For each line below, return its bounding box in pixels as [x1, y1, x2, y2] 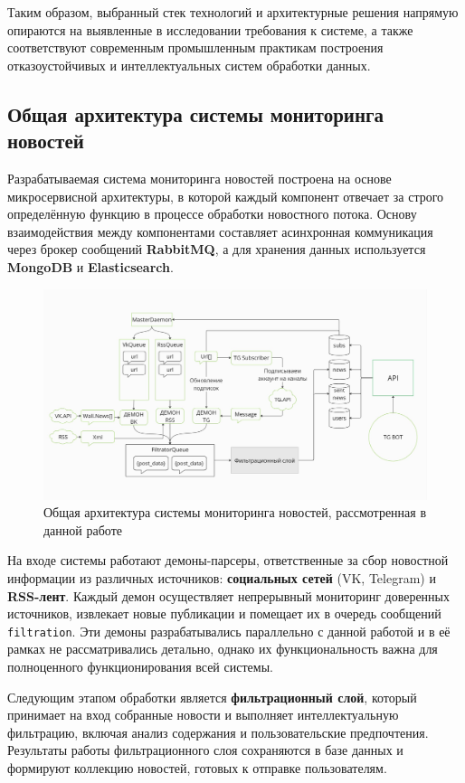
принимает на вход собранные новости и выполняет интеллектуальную [7, 705, 399, 724]
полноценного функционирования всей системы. [7, 657, 273, 676]
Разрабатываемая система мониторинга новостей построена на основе [7, 168, 392, 187]
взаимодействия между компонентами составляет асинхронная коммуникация [7, 222, 433, 241]
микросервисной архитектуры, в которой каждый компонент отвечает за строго [7, 186, 444, 205]
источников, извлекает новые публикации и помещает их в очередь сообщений [7, 604, 441, 623]
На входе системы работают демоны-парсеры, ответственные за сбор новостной [7, 551, 449, 570]
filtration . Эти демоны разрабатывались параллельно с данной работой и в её [7, 621, 451, 640]
